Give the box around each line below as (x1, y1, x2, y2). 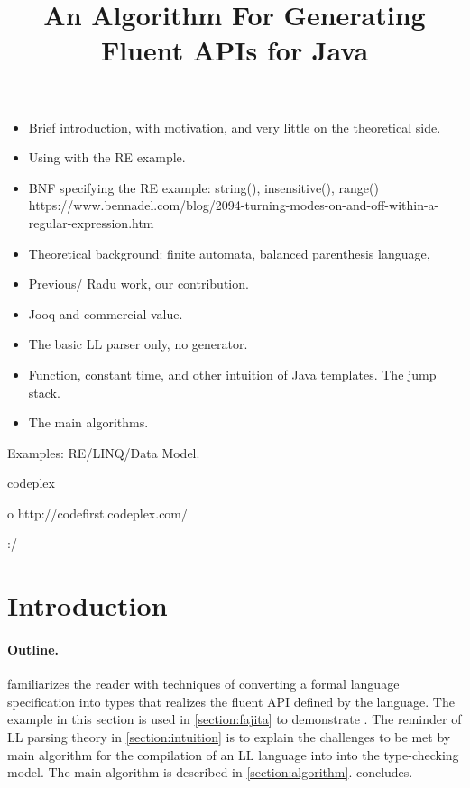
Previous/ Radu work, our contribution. (28, 274, 249, 293)
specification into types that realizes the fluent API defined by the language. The (7, 692, 455, 710)
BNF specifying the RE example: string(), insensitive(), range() (28, 178, 379, 197)
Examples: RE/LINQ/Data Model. (7, 443, 200, 462)
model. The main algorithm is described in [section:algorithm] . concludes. (7, 763, 413, 782)
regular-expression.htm (28, 213, 154, 232)
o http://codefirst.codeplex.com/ (7, 503, 189, 522)
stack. (28, 382, 60, 401)
